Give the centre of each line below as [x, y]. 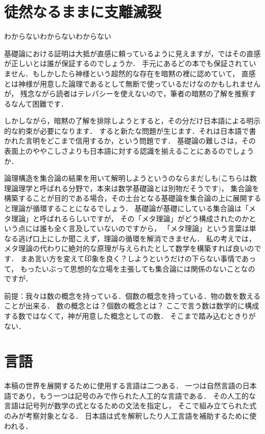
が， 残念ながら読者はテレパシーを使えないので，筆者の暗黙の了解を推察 [127, 94]
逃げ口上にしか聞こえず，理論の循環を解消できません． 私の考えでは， [137, 238]
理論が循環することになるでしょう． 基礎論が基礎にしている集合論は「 [130, 208]
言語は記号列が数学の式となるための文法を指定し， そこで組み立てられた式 [130, 406]
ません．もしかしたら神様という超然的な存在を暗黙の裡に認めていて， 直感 [130, 73]
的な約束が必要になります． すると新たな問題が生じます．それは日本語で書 [130, 130]
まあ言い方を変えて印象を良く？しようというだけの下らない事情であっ [138, 258]
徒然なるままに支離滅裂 [83, 12]
